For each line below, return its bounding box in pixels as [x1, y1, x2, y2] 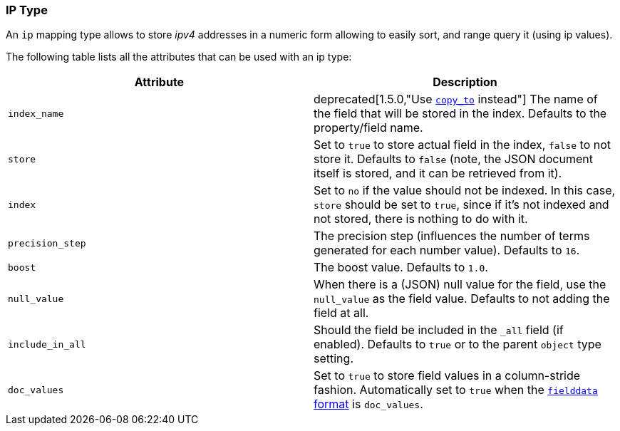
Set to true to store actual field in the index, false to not [314, 137, 611, 152]
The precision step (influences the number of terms [314, 229, 590, 244]
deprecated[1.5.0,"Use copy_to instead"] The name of [314, 92, 598, 107]
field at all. [314, 306, 369, 321]
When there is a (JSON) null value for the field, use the [314, 277, 606, 292]
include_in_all [8, 338, 86, 350]
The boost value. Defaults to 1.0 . [314, 260, 488, 275]
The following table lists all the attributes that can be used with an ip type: [6, 51, 352, 63]
